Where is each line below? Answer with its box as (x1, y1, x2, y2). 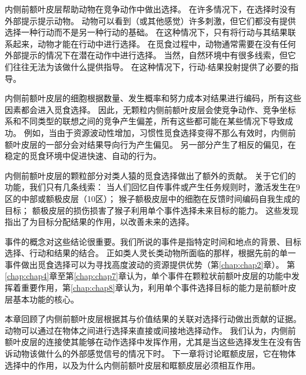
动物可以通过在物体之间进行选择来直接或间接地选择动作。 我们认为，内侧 (5, 324, 288, 336)
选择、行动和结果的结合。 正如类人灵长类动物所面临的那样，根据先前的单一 (5, 247, 296, 259)
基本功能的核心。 (12, 293, 79, 305)
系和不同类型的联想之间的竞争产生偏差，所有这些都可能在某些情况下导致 (5, 115, 285, 127)
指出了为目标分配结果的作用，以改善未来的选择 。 (5, 215, 194, 228)
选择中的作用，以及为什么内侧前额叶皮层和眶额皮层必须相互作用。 (5, 359, 260, 371)
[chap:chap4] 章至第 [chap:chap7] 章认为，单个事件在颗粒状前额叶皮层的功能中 (5, 270, 291, 282)
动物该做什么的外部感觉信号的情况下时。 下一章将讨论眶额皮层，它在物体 (12, 347, 296, 360)
